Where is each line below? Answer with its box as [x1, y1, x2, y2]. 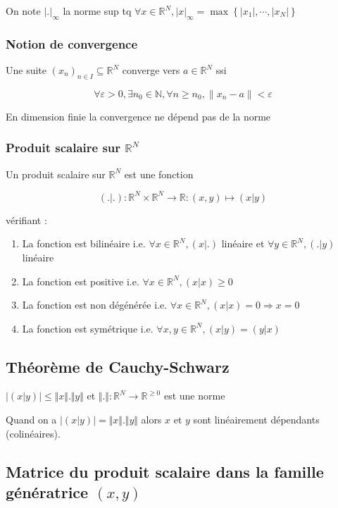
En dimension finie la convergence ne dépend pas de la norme [6, 109, 271, 123]
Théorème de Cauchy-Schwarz [6, 355, 230, 377]
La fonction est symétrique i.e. [22, 321, 154, 335]
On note [6, 4, 41, 18]
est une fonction [124, 166, 194, 181]
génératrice [6, 481, 89, 503]
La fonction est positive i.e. [22, 273, 139, 288]
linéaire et [221, 236, 265, 251]
